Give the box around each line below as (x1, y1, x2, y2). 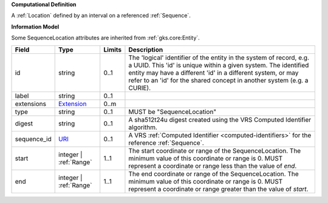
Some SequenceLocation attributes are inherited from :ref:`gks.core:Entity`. (11, 34, 200, 42)
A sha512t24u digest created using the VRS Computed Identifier (128, 115, 312, 124)
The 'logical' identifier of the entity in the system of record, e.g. (128, 53, 310, 62)
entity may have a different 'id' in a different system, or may (128, 68, 299, 77)
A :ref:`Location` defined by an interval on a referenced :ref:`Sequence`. (11, 12, 191, 19)
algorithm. (128, 123, 158, 131)
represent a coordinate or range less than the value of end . (128, 161, 297, 170)
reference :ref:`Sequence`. (128, 138, 205, 147)
